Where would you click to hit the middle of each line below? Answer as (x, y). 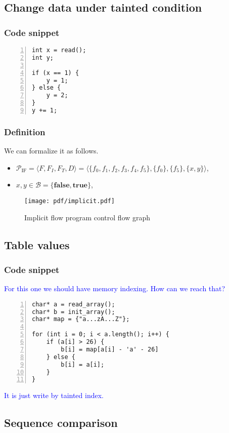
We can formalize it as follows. (51, 151)
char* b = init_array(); (74, 312)
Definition (25, 131)
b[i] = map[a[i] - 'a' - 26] (110, 349)
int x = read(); (59, 50)
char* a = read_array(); (74, 304)
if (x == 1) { (56, 73)
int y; (43, 57)
